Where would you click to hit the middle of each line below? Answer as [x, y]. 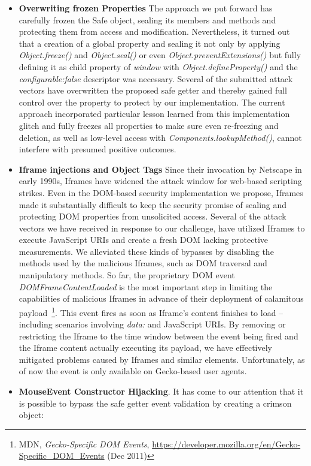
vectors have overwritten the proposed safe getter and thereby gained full [153, 90]
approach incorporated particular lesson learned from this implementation [154, 114]
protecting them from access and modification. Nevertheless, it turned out [154, 31]
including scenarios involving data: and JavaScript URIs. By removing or [152, 324]
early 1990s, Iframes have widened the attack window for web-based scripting [160, 181]
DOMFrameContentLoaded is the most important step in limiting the [146, 286]
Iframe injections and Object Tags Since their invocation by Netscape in [160, 169]
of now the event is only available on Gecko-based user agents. [133, 371]
